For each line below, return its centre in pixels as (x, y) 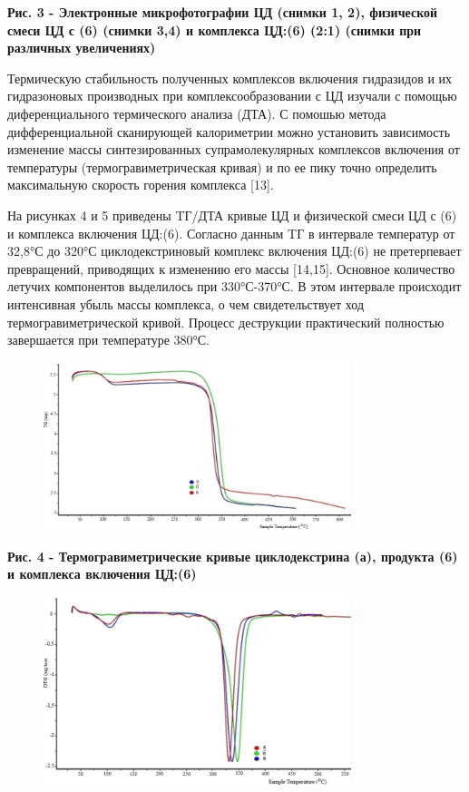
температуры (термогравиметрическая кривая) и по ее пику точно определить (222, 166)
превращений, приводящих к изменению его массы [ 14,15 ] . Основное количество (231, 268)
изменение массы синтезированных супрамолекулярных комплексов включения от (234, 149)
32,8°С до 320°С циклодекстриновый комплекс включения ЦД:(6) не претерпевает (234, 251)
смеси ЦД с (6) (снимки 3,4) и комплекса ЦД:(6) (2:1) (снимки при (215, 29)
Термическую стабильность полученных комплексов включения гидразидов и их (230, 78)
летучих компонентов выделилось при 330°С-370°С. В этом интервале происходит (234, 286)
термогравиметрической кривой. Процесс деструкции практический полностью (226, 322)
